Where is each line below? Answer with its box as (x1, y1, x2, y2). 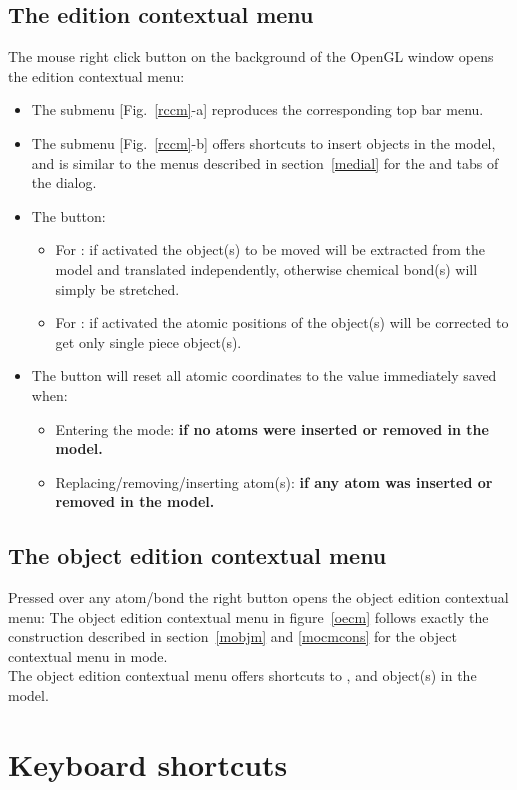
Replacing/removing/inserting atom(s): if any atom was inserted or (55, 471, 493, 492)
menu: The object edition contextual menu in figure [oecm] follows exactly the (8, 606, 489, 627)
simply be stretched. (55, 278, 180, 299)
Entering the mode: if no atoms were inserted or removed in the (55, 418, 489, 439)
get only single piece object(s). (55, 331, 242, 352)
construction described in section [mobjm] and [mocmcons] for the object (8, 626, 457, 647)
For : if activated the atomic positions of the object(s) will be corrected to (55, 312, 509, 333)
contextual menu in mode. (8, 645, 168, 666)
